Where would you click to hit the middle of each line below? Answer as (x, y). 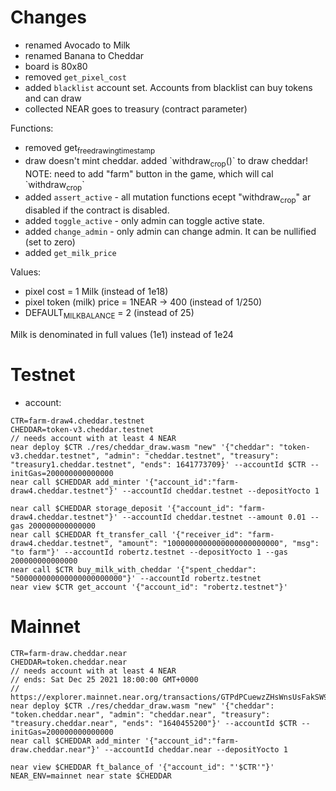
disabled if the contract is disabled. (97, 210)
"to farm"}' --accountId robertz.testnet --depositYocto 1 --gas (149, 552)
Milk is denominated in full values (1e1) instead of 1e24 (122, 334)
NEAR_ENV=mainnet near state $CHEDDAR (91, 776)
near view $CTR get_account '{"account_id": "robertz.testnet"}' (149, 587)
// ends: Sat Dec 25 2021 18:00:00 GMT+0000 (104, 679)
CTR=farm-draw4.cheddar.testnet (77, 421)
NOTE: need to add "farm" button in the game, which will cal (149, 173)
